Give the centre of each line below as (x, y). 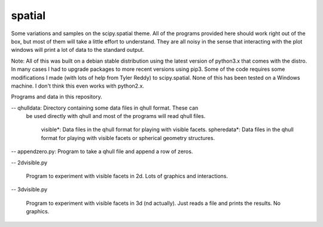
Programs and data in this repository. (57, 97)
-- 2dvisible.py (29, 162)
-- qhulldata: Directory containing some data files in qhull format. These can (105, 108)
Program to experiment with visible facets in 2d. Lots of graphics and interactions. (127, 176)
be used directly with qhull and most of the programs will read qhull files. (116, 116)
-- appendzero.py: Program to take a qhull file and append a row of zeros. (102, 151)
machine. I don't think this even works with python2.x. (78, 86)
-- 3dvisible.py (29, 189)
